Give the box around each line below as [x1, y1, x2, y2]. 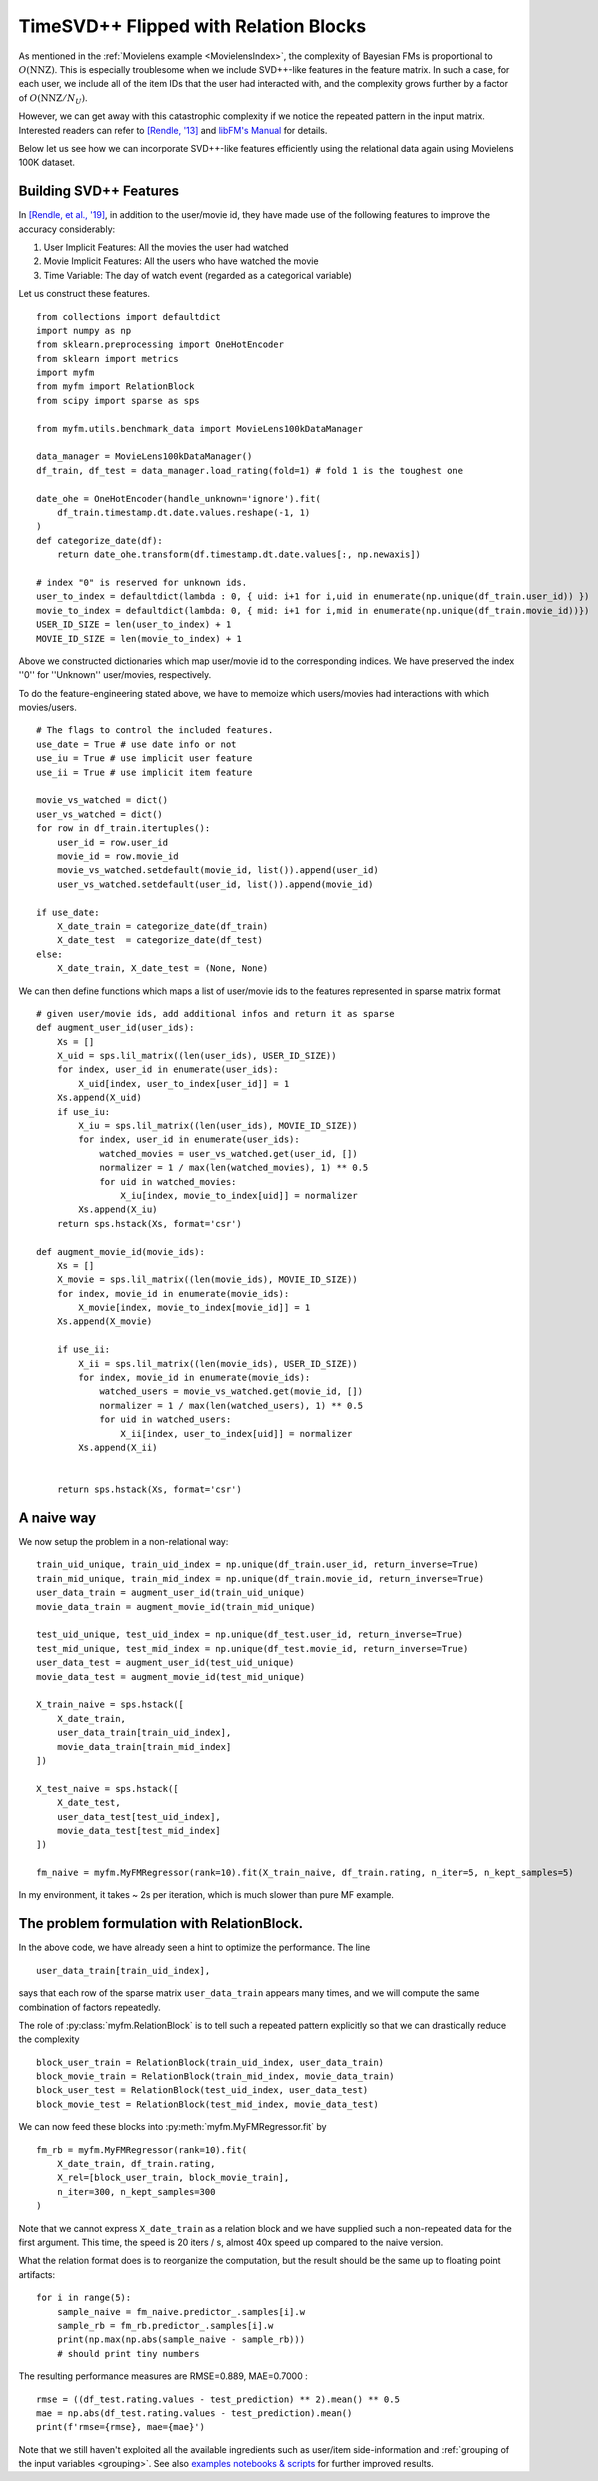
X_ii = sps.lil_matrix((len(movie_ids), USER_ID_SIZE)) [78, 1358, 359, 1369]
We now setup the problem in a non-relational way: [18, 1536, 229, 1548]
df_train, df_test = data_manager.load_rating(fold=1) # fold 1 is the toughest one [36, 465, 464, 476]
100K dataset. [18, 156, 75, 169]
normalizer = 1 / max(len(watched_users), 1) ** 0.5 [99, 1400, 364, 1411]
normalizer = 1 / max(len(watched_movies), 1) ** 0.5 [99, 1162, 369, 1174]
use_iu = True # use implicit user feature [36, 753, 253, 764]
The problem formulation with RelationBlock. [18, 1915, 304, 1932]
